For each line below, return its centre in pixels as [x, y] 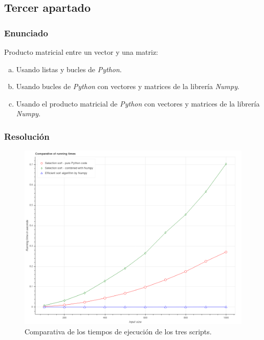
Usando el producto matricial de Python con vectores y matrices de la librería [138, 103]
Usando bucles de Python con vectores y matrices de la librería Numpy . [128, 86]
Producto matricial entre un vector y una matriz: [81, 52]
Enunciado [26, 33]
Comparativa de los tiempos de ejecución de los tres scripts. [118, 331]
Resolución [27, 136]
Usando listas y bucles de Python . [69, 69]
